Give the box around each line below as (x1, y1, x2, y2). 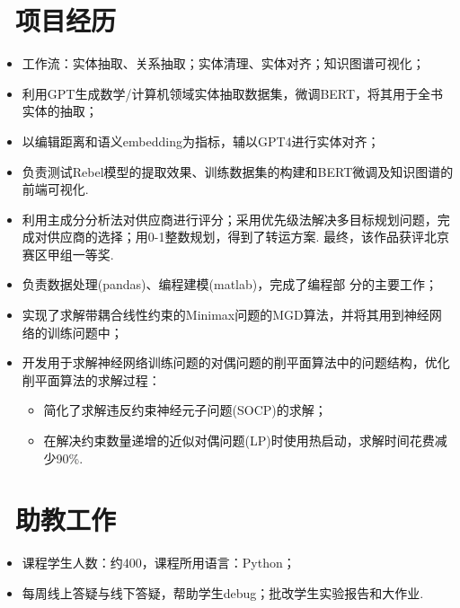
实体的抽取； (22, 101, 98, 120)
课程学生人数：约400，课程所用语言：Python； (22, 553, 296, 572)
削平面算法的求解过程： (22, 370, 161, 389)
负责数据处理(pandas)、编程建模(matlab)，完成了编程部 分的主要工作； (22, 275, 438, 294)
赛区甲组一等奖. (22, 244, 114, 263)
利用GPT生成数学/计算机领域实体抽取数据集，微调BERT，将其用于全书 (22, 84, 444, 102)
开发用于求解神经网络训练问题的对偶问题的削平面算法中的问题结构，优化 (22, 353, 450, 372)
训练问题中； (47, 322, 123, 341)
